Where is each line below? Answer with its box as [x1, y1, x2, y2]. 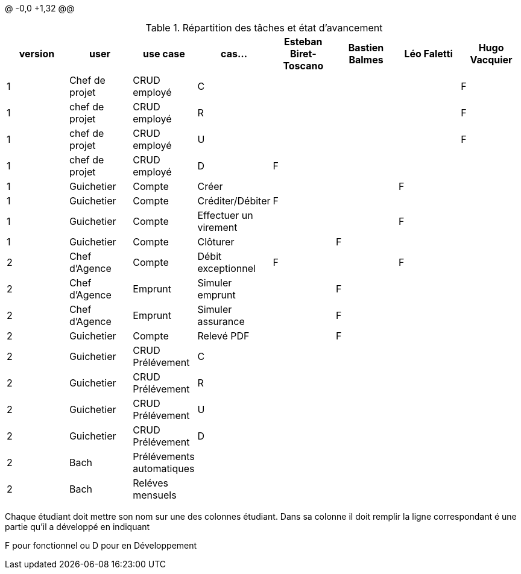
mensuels [133, 489, 177, 501]
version [19, 48, 55, 60]
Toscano [283, 60, 324, 72]
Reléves [133, 477, 168, 489]
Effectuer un [197, 209, 253, 221]
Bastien [348, 42, 384, 54]
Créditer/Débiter [197, 195, 271, 207]
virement [197, 221, 238, 233]
